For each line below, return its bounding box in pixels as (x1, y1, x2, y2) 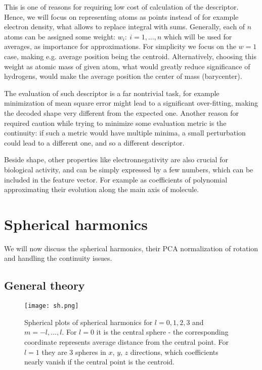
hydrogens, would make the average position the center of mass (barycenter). (4, 71, 242, 81)
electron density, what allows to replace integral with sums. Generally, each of (4, 21, 245, 32)
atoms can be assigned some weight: (4, 31, 115, 41)
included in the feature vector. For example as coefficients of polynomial (4, 174, 228, 184)
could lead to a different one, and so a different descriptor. (4, 137, 185, 148)
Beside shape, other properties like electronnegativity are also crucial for (4, 154, 228, 165)
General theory (4, 277, 85, 293)
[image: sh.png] (24, 302, 79, 310)
